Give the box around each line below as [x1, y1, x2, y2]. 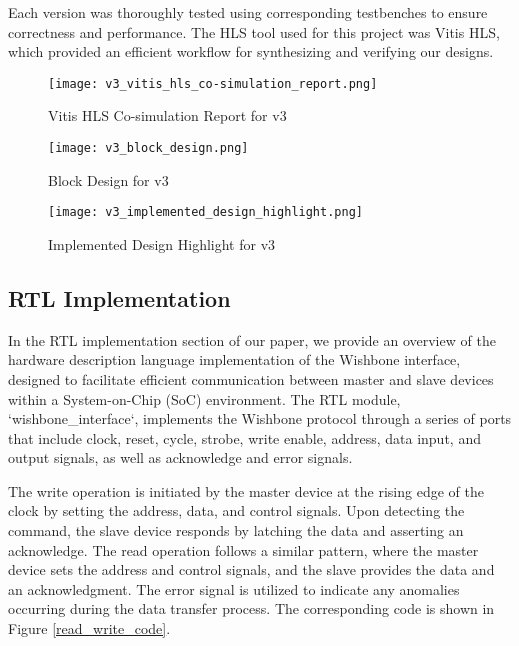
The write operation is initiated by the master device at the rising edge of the [8, 480, 484, 501]
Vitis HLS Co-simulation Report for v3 [48, 105, 287, 126]
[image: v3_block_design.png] [48, 141, 249, 156]
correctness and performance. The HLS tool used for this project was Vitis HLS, [8, 21, 500, 42]
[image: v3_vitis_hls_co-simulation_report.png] [48, 76, 378, 91]
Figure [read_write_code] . [8, 618, 171, 639]
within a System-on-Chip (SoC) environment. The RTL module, [8, 388, 401, 409]
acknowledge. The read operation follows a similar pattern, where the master [8, 539, 479, 560]
